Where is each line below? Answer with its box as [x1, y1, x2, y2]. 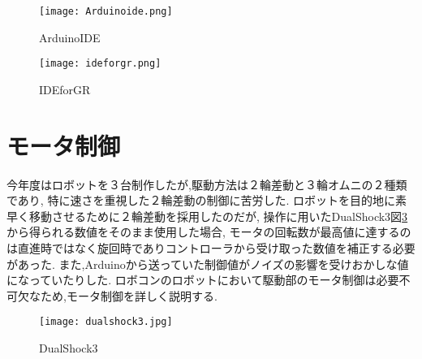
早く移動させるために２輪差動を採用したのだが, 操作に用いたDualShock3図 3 [6, 207, 408, 224]
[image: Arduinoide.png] [39, 6, 173, 17]
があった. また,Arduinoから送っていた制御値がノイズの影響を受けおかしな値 [6, 255, 409, 272]
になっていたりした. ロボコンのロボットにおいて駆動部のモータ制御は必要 [6, 271, 399, 288]
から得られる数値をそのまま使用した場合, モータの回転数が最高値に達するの [6, 223, 411, 240]
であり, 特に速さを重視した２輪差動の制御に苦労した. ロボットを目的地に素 [6, 192, 407, 209]
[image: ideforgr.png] [39, 58, 161, 70]
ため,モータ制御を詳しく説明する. [40, 287, 217, 304]
